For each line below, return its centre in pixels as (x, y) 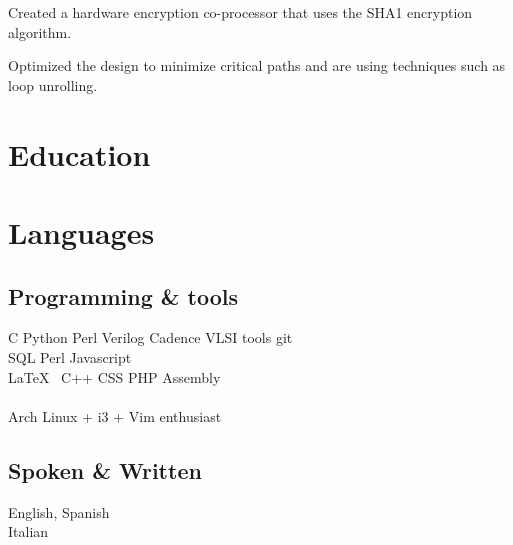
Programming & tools (123, 295)
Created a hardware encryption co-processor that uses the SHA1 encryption (240, 12)
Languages (81, 231)
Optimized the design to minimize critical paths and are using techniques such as (257, 65)
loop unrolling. (53, 84)
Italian (28, 531)
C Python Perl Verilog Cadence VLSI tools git (150, 337)
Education (79, 153)
